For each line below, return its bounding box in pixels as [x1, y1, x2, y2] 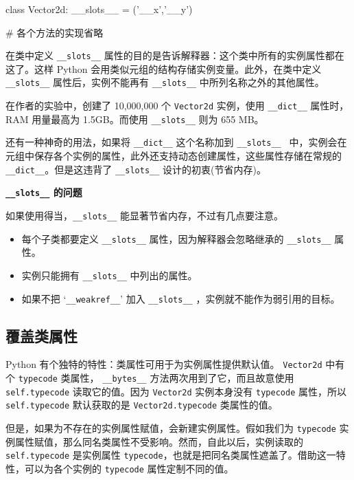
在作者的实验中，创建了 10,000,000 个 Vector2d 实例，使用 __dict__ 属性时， [5, 98, 349, 113]
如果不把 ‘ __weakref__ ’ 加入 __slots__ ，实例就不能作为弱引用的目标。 [21, 291, 340, 305]
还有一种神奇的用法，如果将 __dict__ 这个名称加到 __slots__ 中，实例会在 [5, 135, 347, 149]
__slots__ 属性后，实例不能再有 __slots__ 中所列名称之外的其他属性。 [5, 75, 324, 89]
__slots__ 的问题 [5, 185, 82, 199]
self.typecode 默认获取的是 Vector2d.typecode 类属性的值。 [5, 397, 278, 412]
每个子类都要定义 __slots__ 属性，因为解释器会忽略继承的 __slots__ [21, 231, 331, 246]
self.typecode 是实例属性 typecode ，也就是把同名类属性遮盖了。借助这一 [5, 448, 336, 462]
